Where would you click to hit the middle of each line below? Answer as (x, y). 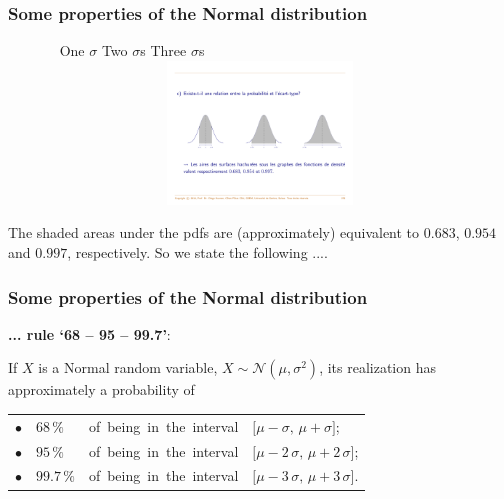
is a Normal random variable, (128, 367)
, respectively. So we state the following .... (197, 252)
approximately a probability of (101, 389)
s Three (163, 50)
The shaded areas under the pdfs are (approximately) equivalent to (214, 232)
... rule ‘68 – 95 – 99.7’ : (89, 333)
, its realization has (377, 367)
